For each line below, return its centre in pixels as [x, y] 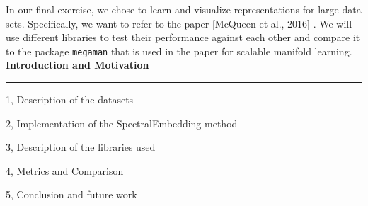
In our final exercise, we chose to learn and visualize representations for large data [184, 9]
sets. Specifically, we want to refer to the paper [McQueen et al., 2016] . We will [179, 23]
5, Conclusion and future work [71, 194]
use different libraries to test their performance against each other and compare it [183, 37]
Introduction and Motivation [77, 65]
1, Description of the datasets [70, 99]
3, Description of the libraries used [81, 147]
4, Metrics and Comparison [65, 170]
